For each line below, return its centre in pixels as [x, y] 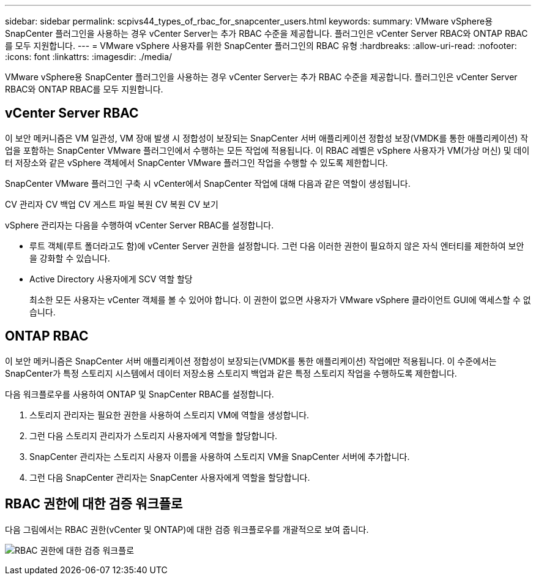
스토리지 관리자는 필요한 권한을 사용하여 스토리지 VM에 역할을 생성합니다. [169, 415]
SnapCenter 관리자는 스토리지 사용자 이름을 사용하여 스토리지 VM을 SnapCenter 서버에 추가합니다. [220, 456]
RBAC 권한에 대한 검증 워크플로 [94, 504]
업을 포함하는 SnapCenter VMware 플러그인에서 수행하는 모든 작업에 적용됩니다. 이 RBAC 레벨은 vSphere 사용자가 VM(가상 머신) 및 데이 [267, 150]
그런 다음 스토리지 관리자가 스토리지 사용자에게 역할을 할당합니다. [154, 435]
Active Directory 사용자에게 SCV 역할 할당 [111, 279]
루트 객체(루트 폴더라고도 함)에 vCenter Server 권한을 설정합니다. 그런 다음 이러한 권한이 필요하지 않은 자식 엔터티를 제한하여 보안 [277, 246]
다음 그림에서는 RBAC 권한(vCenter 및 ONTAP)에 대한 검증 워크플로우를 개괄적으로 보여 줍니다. [187, 529]
